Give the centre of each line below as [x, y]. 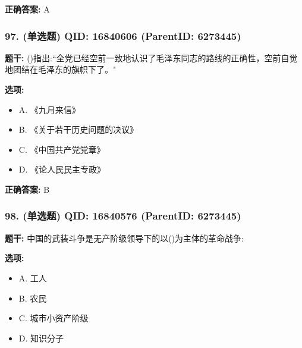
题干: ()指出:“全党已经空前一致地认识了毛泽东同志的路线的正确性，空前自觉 [151, 57]
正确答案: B [27, 189]
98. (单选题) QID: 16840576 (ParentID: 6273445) [123, 216]
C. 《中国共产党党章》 [62, 149]
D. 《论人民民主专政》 [62, 169]
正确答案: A [27, 9]
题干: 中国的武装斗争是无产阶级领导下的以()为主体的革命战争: [124, 238]
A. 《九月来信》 [49, 109]
